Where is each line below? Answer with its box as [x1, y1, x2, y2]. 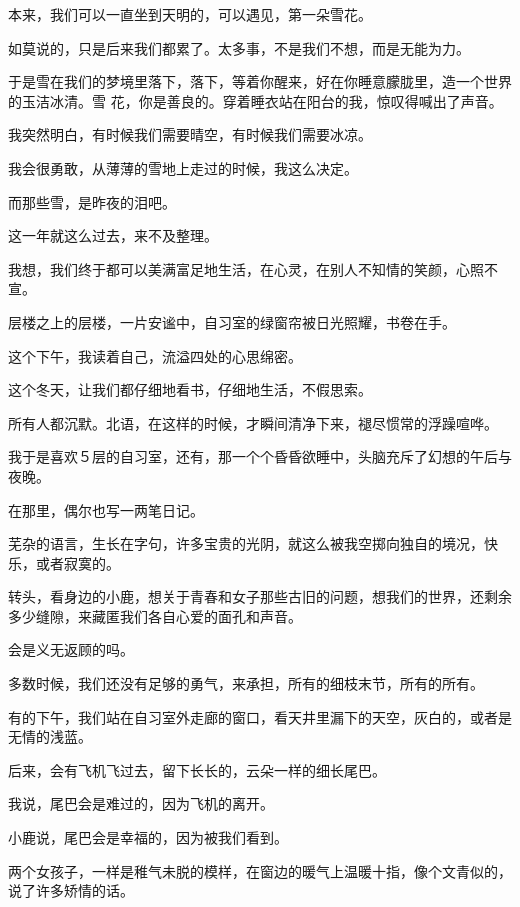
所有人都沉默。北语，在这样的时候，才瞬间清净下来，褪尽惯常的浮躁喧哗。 [8, 412, 498, 433]
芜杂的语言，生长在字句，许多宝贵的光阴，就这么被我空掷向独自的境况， [8, 533, 484, 554]
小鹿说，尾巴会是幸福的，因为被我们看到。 [8, 827, 288, 848]
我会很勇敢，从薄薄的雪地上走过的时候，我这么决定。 [8, 157, 358, 178]
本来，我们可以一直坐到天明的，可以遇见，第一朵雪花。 [8, 4, 372, 24]
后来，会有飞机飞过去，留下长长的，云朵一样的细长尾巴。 [8, 759, 386, 780]
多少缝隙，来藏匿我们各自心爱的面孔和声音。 [8, 605, 302, 626]
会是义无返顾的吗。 [8, 639, 134, 660]
